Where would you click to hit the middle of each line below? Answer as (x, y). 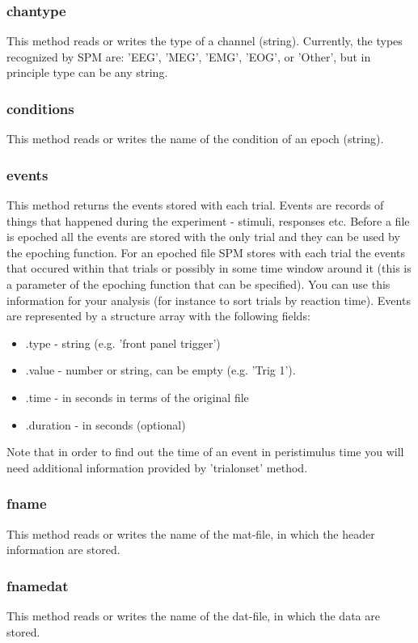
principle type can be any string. (87, 72)
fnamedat (38, 585)
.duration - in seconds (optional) (106, 424)
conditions (40, 108)
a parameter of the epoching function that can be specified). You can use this (198, 284)
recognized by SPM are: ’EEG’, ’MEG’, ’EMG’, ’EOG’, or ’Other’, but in (189, 56)
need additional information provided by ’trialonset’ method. (157, 467)
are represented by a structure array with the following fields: (158, 316)
